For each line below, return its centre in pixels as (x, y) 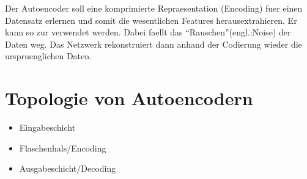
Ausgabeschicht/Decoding (68, 168)
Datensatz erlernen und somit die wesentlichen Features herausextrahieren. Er (151, 20)
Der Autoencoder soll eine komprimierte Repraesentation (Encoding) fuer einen (154, 8)
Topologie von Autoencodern (129, 98)
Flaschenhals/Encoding (63, 148)
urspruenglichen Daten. (48, 56)
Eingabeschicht (47, 127)
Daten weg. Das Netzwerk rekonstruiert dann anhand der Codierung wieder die (153, 44)
